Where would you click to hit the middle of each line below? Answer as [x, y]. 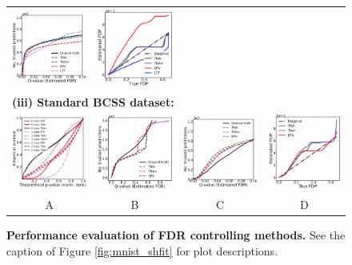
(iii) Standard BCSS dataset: [93, 101]
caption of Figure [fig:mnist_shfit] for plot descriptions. [142, 250]
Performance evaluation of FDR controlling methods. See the [176, 235]
